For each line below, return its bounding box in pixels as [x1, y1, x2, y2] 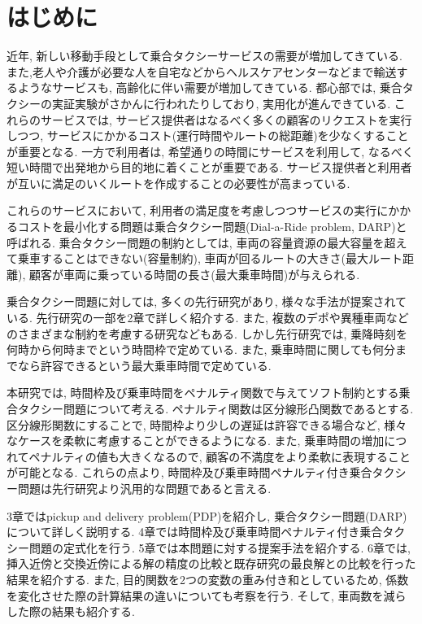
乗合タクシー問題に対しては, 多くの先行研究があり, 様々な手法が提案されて [7, 293, 407, 310]
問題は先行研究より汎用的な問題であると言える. [17, 479, 272, 496]
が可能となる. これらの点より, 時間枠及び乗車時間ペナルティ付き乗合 [7, 464, 372, 481]
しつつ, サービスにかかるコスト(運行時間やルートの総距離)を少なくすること [7, 127, 409, 144]
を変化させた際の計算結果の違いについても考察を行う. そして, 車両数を [7, 587, 384, 604]
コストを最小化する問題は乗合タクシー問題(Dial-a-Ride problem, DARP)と [17, 218, 407, 235]
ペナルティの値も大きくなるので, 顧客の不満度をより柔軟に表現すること [28, 447, 411, 465]
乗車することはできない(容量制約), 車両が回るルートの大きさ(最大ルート [17, 250, 402, 267]
